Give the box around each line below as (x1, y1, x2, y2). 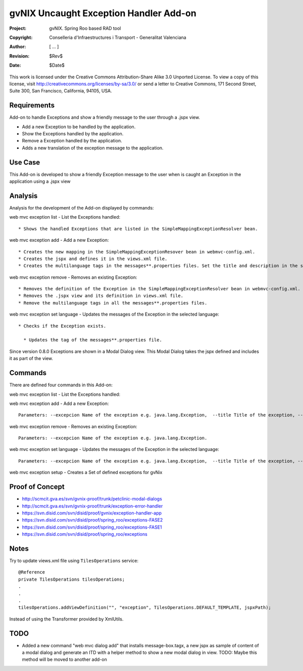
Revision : (9, 53, 30, 59)
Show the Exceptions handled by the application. (22, 130, 124, 136)
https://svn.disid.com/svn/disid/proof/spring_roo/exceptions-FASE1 (22, 524, 162, 530)
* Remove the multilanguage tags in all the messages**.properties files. (18, 300, 208, 305)
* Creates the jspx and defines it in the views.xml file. (18, 255, 168, 262)
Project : (9, 25, 27, 31)
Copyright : (9, 34, 33, 40)
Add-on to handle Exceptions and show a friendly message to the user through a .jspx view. (9, 114, 200, 121)
